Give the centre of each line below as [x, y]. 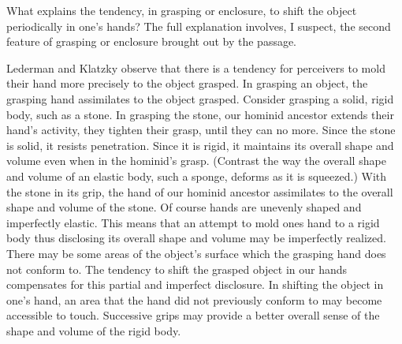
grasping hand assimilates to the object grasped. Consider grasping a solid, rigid [200, 98]
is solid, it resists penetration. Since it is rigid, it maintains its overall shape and [200, 145]
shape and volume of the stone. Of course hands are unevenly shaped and [184, 207]
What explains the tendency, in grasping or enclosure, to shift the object [182, 10]
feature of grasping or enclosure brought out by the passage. [152, 41]
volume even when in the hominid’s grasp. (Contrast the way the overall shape [196, 161]
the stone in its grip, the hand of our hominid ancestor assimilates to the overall [200, 191]
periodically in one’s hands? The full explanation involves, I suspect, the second [199, 26]
